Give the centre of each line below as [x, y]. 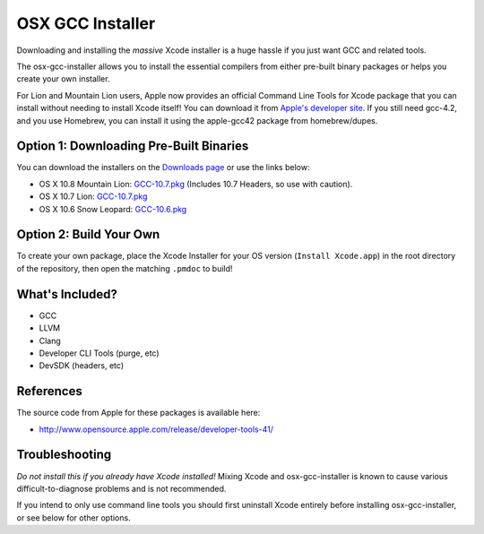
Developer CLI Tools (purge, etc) [99, 353]
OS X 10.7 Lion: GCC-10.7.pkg [93, 196]
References [49, 391]
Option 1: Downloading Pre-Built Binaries [133, 146]
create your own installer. [63, 79]
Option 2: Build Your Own [88, 234]
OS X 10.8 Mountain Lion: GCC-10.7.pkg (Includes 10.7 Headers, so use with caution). [196, 184]
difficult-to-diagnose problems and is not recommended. [121, 488]
